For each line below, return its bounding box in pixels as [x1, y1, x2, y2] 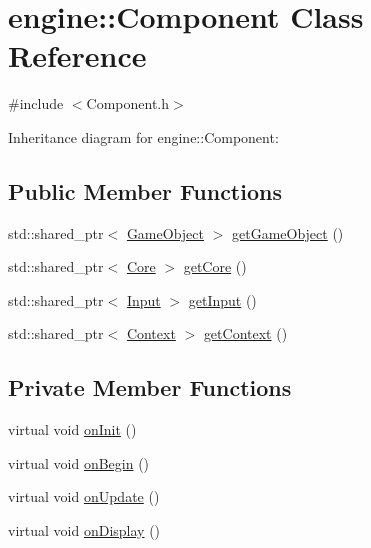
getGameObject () [231, 222, 344, 243]
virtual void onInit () [8, 419, 137, 440]
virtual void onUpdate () [8, 486, 160, 507]
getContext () [203, 323, 288, 344]
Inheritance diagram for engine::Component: [8, 126, 279, 147]
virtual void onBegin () [8, 452, 150, 473]
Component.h [86, 93, 170, 114]
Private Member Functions [8, 372, 292, 403]
